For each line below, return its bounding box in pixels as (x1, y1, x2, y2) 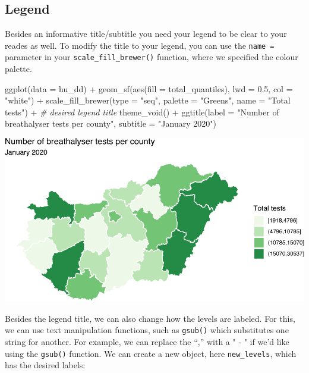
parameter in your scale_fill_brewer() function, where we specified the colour (5, 51, 298, 63)
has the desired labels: (5, 359, 86, 371)
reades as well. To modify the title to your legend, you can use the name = (5, 39, 275, 51)
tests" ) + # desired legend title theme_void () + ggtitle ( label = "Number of (5, 105, 279, 118)
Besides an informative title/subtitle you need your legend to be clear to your (5, 27, 287, 40)
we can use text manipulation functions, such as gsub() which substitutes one (5, 324, 289, 336)
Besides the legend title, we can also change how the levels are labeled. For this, (5, 312, 295, 324)
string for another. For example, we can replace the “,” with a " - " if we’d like (5, 335, 289, 347)
